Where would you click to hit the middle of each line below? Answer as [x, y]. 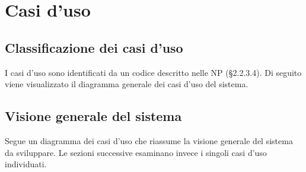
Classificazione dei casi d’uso [94, 47]
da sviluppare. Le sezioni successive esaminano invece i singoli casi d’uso [136, 152]
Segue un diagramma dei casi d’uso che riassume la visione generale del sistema [149, 140]
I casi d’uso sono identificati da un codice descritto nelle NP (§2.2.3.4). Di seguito [153, 72]
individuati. [26, 164]
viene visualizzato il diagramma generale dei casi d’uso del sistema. [127, 84]
